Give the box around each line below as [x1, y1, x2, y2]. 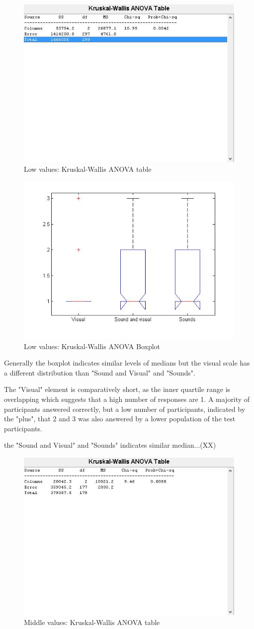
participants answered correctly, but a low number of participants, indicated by [4, 403, 246, 414]
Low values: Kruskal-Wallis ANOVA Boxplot [24, 341, 161, 351]
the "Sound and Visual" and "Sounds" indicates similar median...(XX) [4, 440, 216, 450]
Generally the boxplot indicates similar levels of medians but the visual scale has [4, 358, 250, 368]
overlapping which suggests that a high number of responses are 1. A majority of [4, 394, 250, 404]
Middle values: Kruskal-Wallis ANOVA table [24, 617, 160, 627]
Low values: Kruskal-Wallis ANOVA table [24, 164, 152, 174]
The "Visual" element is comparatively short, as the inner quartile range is [4, 384, 231, 394]
